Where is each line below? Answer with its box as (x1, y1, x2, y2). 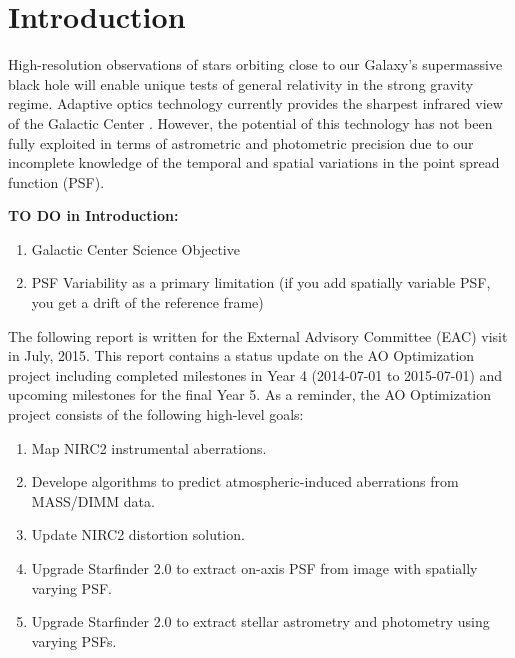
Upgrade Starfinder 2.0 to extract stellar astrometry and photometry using (31, 611, 490, 632)
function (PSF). (8, 171, 105, 192)
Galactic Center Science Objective (31, 238, 240, 259)
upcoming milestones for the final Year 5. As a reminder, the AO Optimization (8, 384, 491, 405)
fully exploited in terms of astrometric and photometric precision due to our (8, 132, 474, 153)
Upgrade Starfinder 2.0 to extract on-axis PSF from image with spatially (31, 558, 478, 578)
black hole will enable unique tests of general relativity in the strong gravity (8, 73, 474, 94)
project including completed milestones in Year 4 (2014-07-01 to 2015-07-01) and (8, 364, 503, 385)
